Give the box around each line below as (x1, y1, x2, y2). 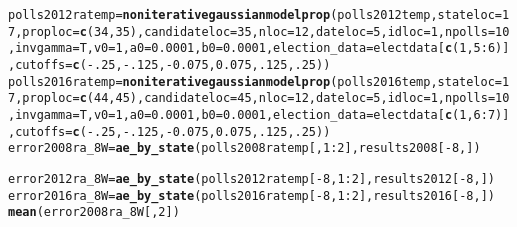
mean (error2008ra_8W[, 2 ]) (8, 205, 180, 220)
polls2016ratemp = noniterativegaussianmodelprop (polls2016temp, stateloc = (8, 74, 503, 89)
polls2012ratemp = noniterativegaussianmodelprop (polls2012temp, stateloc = (8, 8, 503, 22)
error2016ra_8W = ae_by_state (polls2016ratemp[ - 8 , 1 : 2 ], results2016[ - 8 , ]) (8, 188, 495, 203)
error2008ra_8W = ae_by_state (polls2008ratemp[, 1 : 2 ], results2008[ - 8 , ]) (8, 141, 481, 156)
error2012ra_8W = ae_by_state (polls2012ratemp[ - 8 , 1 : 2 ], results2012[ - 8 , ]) (8, 171, 495, 186)
